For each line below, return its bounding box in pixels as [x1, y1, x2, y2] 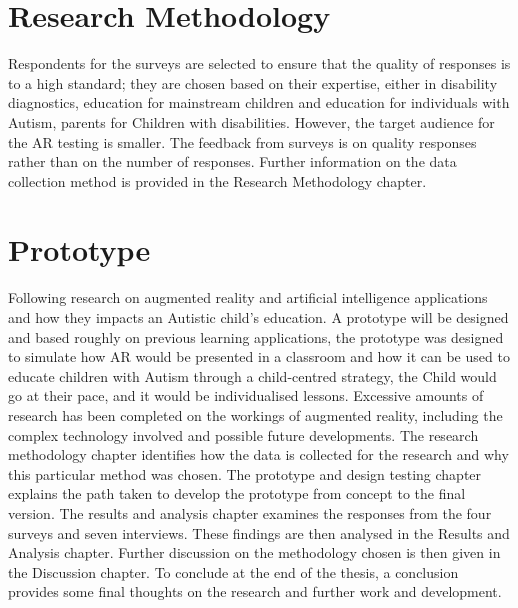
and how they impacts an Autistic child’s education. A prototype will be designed [8, 307, 509, 327]
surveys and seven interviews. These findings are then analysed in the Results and [8, 522, 510, 543]
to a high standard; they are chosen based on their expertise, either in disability [8, 72, 498, 93]
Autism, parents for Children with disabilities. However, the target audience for [8, 111, 495, 132]
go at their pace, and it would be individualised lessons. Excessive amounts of [8, 385, 484, 406]
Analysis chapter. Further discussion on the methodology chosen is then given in [8, 542, 501, 563]
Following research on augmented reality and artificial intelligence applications [8, 287, 488, 308]
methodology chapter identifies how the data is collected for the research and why [8, 444, 509, 465]
